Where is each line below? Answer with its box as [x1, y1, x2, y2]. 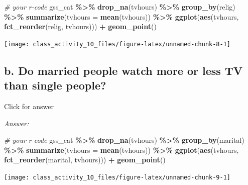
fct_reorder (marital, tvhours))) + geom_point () [4, 154, 166, 165]
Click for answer [4, 101, 54, 112]
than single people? [4, 77, 106, 93]
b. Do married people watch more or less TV [4, 62, 242, 78]
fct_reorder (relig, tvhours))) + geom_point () [4, 21, 157, 32]
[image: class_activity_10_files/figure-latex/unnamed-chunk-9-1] [4, 174, 231, 181]
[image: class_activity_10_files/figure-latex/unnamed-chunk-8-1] [4, 40, 231, 48]
